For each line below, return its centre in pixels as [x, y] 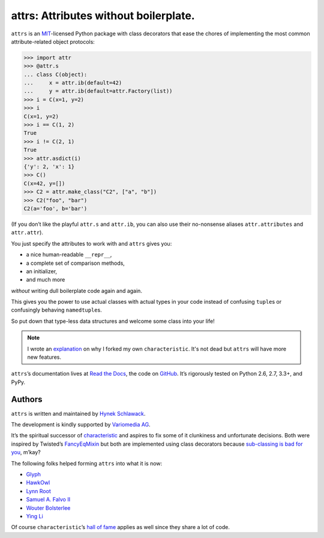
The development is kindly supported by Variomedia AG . [81, 425]
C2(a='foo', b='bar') [55, 208]
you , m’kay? [26, 452]
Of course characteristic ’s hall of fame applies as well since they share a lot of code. [121, 527]
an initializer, [41, 271]
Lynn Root [38, 491]
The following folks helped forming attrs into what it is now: [87, 463]
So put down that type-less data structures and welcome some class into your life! [113, 321]
